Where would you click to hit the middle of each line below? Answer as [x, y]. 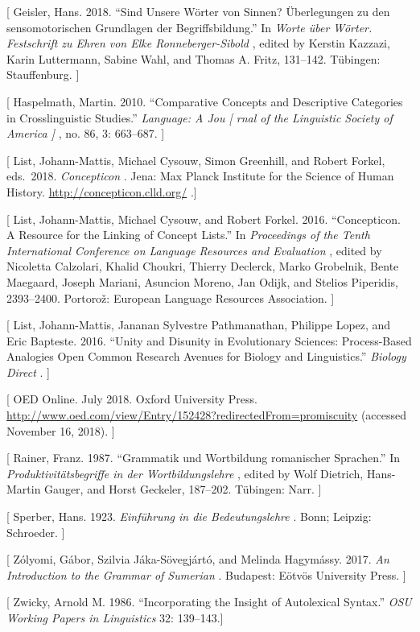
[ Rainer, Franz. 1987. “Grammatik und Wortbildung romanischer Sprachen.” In [203, 458]
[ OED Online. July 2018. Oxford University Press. [132, 399]
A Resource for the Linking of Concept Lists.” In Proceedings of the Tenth [188, 235]
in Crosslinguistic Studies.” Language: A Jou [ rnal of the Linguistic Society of [200, 117]
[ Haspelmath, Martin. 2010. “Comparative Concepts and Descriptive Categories [205, 101]
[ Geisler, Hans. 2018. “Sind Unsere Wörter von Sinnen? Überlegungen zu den [198, 11]
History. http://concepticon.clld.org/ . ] [102, 191]
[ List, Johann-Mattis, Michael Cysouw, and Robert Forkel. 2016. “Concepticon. [204, 219]
